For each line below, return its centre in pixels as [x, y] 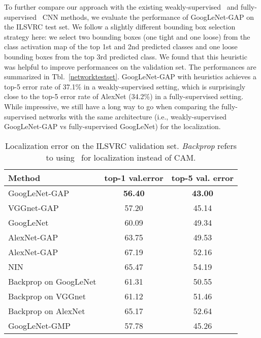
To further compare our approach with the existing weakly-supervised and [121, 7]
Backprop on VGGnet [47, 296]
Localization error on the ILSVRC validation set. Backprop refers [121, 145]
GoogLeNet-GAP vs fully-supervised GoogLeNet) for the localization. [112, 126]
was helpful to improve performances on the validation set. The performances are [130, 66]
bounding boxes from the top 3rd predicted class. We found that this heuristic [126, 56]
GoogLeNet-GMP [39, 325]
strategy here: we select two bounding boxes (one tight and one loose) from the [127, 36]
